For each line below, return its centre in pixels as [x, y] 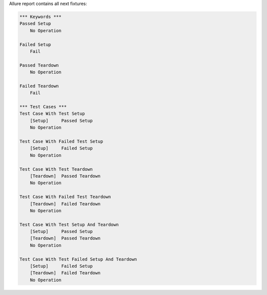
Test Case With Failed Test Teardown [65, 197]
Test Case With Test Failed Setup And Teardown [78, 259]
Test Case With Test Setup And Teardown [69, 224]
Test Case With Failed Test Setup [61, 142]
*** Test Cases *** [43, 107]
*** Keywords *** [41, 17]
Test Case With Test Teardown [56, 169]
